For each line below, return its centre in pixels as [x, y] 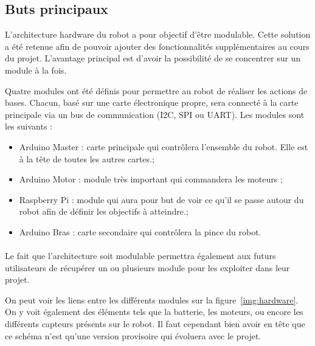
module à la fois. [36, 70]
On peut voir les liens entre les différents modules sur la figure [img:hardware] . [152, 299]
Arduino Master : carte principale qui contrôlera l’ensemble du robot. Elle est [164, 146]
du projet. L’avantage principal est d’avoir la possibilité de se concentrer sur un [153, 58]
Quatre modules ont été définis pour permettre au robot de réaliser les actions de [156, 90]
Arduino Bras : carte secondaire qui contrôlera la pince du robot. [140, 231]
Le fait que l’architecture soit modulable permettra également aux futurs [140, 256]
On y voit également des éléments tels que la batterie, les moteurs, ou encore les [154, 312]
